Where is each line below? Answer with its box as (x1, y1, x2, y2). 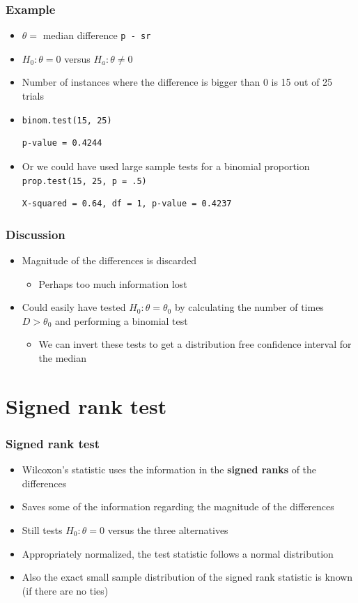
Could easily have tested (22, 300, 126, 314)
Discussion (6, 225, 65, 243)
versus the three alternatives (107, 522, 228, 537)
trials (22, 89, 45, 103)
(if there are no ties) (22, 583, 109, 597)
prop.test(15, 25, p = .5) (22, 176, 147, 186)
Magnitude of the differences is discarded (22, 252, 197, 267)
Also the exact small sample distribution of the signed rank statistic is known (22, 570, 353, 584)
